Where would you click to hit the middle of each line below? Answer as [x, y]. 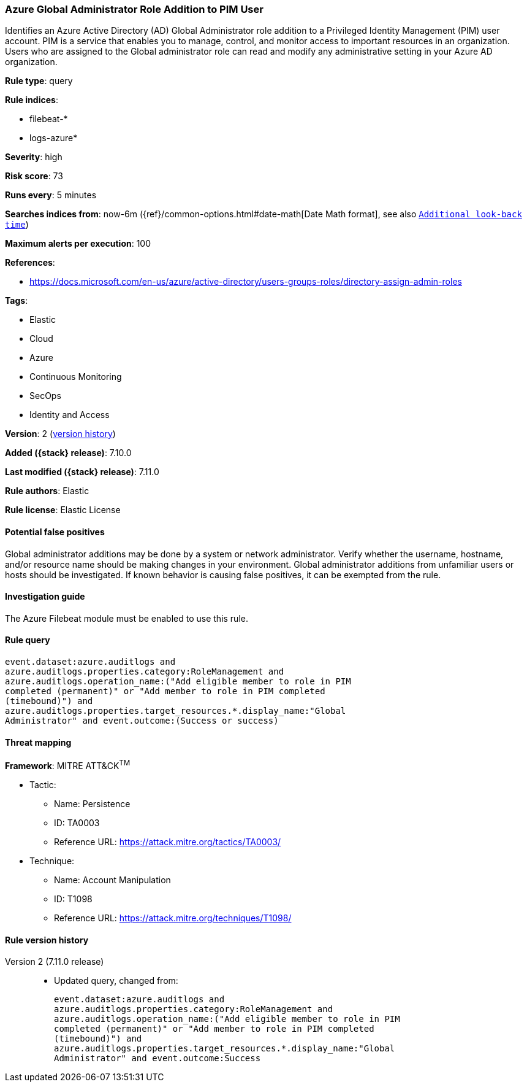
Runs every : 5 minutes [51, 195]
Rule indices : [32, 100]
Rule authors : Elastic [47, 491]
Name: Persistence [92, 803]
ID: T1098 [73, 899]
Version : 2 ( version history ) [60, 434]
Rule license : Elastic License [63, 510]
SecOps [45, 396]
